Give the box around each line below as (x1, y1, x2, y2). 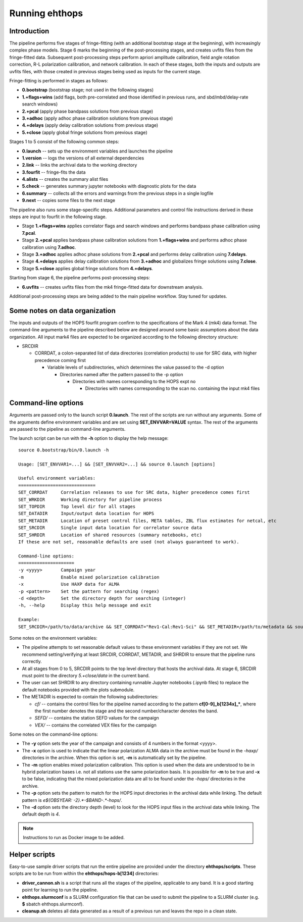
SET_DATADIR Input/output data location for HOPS (18, 510, 154, 517)
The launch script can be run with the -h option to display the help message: (9, 435, 169, 441)
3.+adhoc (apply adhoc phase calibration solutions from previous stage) (22, 115, 173, 121)
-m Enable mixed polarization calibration (18, 574, 160, 580)
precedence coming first (34, 357, 86, 363)
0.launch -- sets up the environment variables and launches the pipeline (22, 148, 173, 154)
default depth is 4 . (22, 811, 60, 817)
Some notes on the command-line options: (9, 731, 98, 737)
